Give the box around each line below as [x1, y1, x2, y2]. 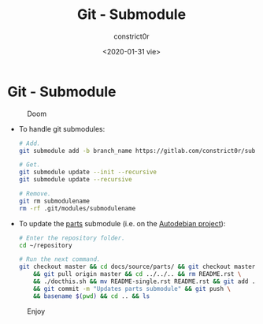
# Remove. [18, 190, 52, 198]
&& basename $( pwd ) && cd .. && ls [33, 292, 150, 300]
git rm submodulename [18, 197, 90, 205]
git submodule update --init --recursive [18, 168, 157, 177]
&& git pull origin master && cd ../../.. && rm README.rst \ [33, 270, 242, 278]
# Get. [18, 161, 41, 169]
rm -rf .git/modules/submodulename [18, 204, 136, 212]
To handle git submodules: [18, 124, 106, 133]
